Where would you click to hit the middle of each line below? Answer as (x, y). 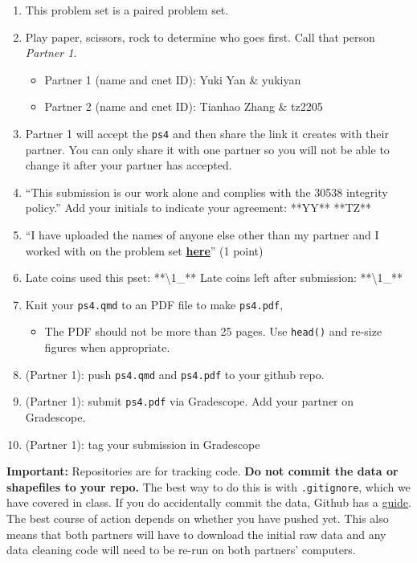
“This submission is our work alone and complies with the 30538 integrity (206, 192)
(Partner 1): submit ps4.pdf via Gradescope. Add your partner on (190, 401)
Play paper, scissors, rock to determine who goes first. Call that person (200, 37)
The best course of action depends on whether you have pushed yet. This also (198, 518)
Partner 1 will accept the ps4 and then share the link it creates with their (207, 133)
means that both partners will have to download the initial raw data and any (196, 534)
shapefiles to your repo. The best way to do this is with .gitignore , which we (208, 486)
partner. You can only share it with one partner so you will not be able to (207, 149)
